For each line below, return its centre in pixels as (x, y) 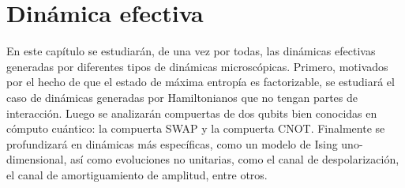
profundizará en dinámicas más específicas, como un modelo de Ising (172, 143)
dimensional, (37, 159)
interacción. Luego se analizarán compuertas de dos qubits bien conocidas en (192, 113)
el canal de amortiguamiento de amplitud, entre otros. (137, 174)
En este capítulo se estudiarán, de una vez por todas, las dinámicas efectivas (191, 51)
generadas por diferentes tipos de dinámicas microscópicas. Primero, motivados (197, 66)
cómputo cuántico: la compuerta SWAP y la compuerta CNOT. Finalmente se (196, 128)
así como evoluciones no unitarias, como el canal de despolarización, (234, 159)
